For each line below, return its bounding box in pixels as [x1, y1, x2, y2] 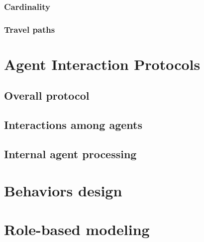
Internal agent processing [4, 146, 137, 162]
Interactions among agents [4, 117, 142, 132]
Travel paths [4, 23, 55, 35]
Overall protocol [4, 88, 90, 103]
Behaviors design [4, 180, 122, 200]
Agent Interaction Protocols [4, 54, 201, 74]
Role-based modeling [4, 219, 150, 239]
